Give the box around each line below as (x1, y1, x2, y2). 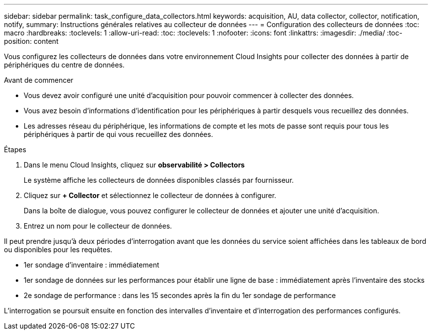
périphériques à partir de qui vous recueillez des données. (24, 130, 213, 138)
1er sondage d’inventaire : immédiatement (24, 261, 159, 269)
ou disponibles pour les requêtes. (4, 245, 112, 254)
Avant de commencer (4, 76, 73, 84)
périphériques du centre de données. (4, 61, 125, 69)
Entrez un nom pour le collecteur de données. (24, 222, 172, 230)
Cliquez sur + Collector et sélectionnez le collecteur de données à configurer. (24, 191, 277, 200)
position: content (4, 37, 59, 45)
